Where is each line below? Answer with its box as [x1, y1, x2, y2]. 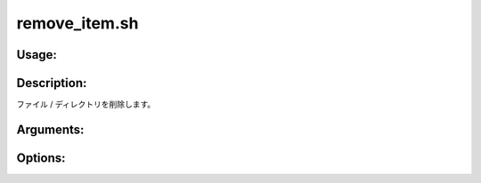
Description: [16, 76, 87, 91]
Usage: [16, 47, 58, 62]
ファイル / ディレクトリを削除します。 [16, 99, 156, 110]
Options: [16, 150, 66, 165]
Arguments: [16, 122, 85, 137]
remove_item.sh [16, 13, 139, 33]
